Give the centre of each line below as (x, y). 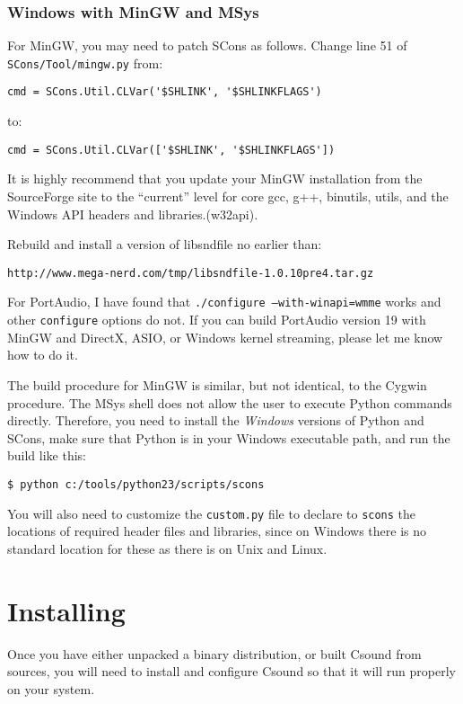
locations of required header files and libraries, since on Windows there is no (217, 531)
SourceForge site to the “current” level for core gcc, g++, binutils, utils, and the (228, 196)
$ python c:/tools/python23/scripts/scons (136, 484)
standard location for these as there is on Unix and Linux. (167, 548)
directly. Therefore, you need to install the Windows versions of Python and (216, 420)
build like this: (47, 455)
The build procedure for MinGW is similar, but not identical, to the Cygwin (217, 384)
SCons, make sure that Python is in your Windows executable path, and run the (229, 437)
